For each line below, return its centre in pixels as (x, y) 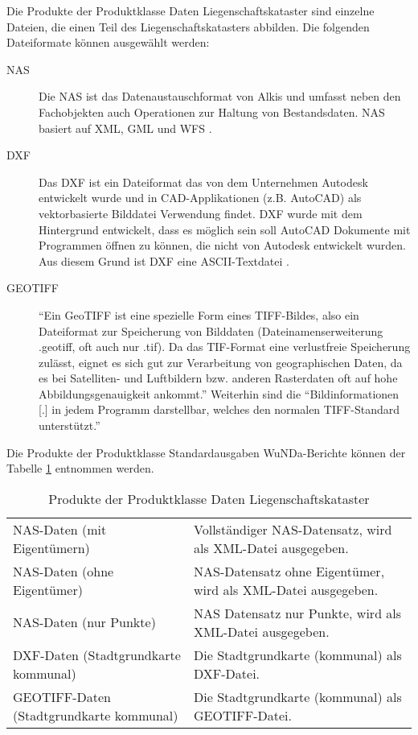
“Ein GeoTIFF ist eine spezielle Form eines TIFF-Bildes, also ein (199, 314)
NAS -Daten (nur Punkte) (84, 622)
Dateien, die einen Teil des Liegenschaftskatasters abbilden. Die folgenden (188, 26)
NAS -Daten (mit (60, 529)
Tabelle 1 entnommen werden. (80, 468)
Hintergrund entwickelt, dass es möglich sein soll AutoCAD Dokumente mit (225, 229)
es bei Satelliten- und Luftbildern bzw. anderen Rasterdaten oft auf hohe (218, 378)
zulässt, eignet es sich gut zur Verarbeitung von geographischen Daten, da (221, 362)
